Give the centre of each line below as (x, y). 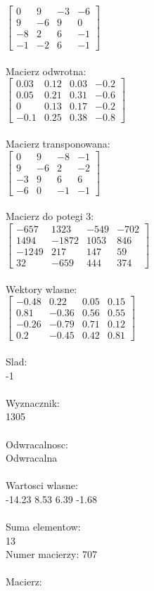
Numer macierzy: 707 (51, 554)
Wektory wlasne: (41, 288)
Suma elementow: (43, 527)
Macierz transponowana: (58, 144)
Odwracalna (32, 458)
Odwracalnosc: (37, 444)
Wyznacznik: (33, 402)
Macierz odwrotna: (46, 71)
